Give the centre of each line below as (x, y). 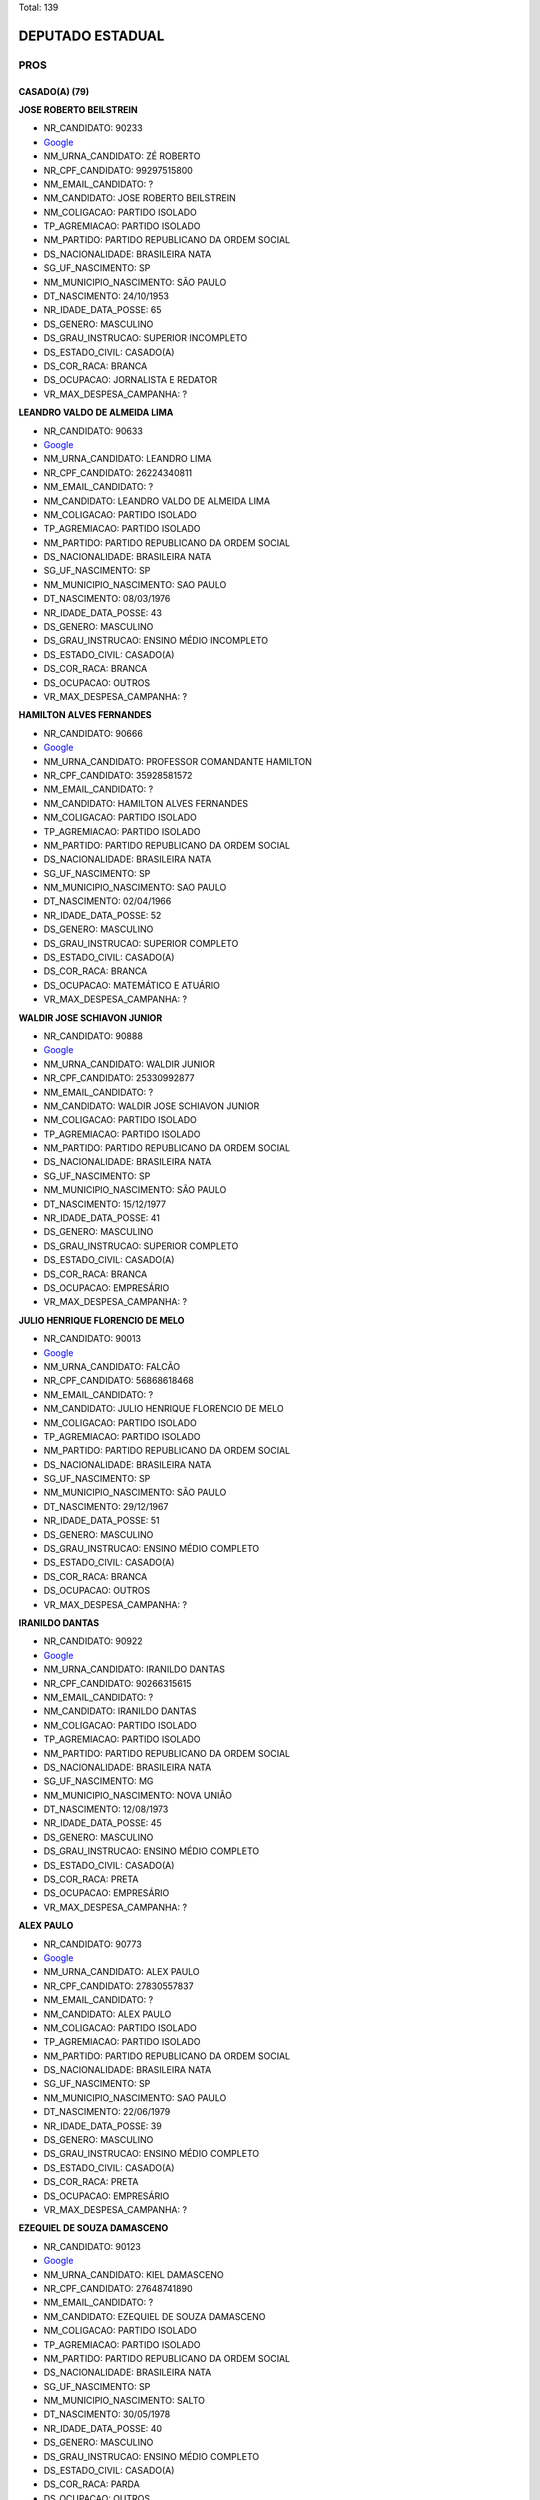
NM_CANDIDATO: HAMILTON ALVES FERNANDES (146, 803)
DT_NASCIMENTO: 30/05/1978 (107, 2414)
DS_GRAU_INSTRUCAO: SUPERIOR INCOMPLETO (145, 338)
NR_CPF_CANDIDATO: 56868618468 (119, 1381)
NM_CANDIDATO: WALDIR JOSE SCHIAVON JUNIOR (151, 1106)
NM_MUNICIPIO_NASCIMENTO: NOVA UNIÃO (137, 1795)
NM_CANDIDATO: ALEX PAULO (107, 2014)
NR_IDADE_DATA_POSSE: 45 (102, 1823)
